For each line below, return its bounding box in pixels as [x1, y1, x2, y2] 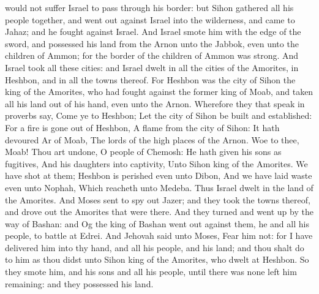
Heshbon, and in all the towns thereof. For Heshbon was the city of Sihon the [5, 73, 296, 86]
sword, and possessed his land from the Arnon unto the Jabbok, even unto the [5, 37, 299, 50]
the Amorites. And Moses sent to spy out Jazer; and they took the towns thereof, [5, 193, 310, 206]
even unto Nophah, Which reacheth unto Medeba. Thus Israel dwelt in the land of [5, 181, 313, 194]
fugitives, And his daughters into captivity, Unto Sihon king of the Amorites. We [5, 157, 308, 170]
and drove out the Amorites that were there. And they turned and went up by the [5, 205, 313, 218]
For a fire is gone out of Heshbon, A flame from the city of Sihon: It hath [5, 121, 280, 134]
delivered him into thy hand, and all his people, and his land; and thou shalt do [5, 241, 304, 254]
